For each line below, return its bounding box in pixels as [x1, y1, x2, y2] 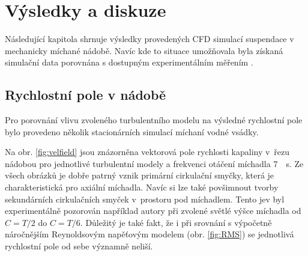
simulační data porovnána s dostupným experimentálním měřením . [5, 56, 253, 69]
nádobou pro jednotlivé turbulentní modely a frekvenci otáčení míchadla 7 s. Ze [5, 157, 304, 169]
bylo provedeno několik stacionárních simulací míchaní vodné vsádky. [5, 125, 259, 138]
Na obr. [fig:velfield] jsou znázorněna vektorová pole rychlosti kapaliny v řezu [5, 145, 290, 158]
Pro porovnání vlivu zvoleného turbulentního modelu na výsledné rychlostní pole [5, 114, 303, 126]
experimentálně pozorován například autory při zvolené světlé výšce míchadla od [5, 204, 301, 217]
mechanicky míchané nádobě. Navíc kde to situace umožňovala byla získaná [5, 44, 283, 56]
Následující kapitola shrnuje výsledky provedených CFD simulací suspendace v [5, 32, 294, 45]
